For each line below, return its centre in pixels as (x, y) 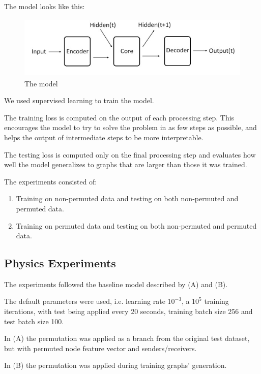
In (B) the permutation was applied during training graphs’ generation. (115, 365)
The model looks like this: (45, 6)
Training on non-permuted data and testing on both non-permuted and (127, 198)
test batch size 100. (34, 321)
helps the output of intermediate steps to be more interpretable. (104, 137)
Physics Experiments (60, 263)
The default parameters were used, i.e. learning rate (85, 301)
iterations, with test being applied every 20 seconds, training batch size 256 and (128, 311)
